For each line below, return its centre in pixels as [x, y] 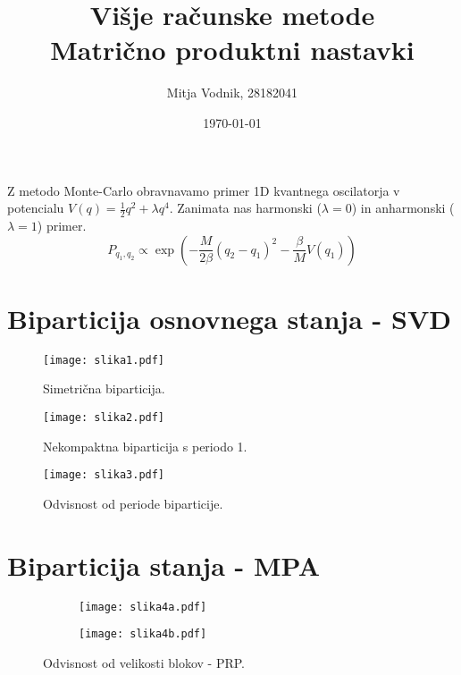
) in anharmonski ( [403, 208]
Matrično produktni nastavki [232, 50]
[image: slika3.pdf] [104, 475]
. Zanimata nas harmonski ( [245, 208]
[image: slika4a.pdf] [143, 607]
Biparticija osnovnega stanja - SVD [229, 318]
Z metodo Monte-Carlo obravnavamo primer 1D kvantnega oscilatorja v [204, 190]
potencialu [36, 208]
